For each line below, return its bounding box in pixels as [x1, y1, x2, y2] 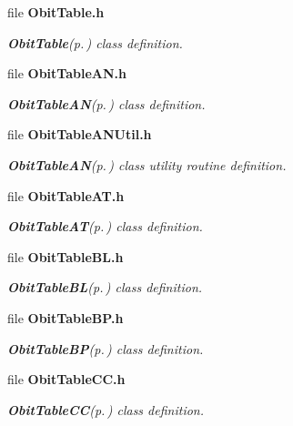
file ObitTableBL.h [7, 247, 124, 266]
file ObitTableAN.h [7, 64, 126, 83]
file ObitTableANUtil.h [7, 125, 152, 144]
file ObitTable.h [7, 3, 105, 21]
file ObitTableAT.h [7, 186, 125, 205]
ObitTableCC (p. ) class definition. [7, 400, 205, 419]
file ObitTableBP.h [7, 308, 124, 327]
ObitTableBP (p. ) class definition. [7, 339, 204, 358]
